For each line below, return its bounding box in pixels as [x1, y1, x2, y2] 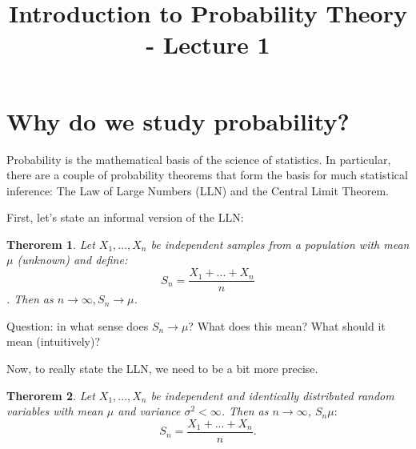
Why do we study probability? [6, 104, 350, 137]
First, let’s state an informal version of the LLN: [6, 209, 244, 226]
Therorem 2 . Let [6, 387, 95, 403]
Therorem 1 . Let [6, 235, 95, 252]
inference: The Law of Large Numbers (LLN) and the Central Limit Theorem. [6, 182, 389, 198]
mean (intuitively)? [6, 333, 101, 350]
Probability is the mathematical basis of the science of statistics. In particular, [6, 150, 391, 167]
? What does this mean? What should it [188, 317, 386, 334]
